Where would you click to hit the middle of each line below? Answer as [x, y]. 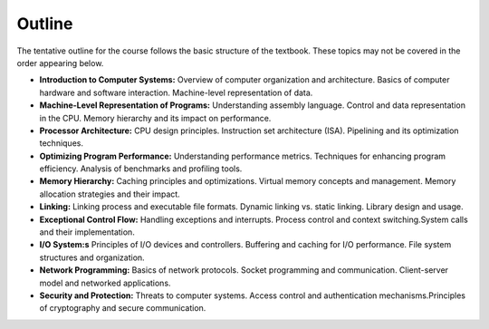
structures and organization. [92, 257]
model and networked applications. [105, 283]
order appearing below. [60, 63]
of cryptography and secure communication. [123, 308]
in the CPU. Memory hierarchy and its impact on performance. [155, 118]
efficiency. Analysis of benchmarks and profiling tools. [141, 169]
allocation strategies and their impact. [110, 194]
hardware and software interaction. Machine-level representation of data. [176, 92]
